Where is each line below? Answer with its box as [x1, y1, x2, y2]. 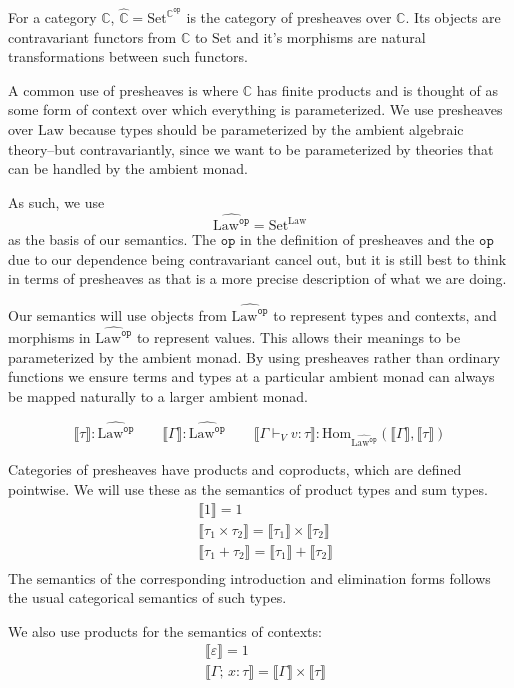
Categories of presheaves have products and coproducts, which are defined [8, 459, 462, 480]
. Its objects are [405, 7, 501, 28]
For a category [8, 7, 97, 28]
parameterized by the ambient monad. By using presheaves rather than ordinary [8, 346, 501, 367]
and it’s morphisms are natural [236, 26, 426, 47]
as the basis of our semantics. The [8, 229, 217, 250]
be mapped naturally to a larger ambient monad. [8, 385, 308, 406]
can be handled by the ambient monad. [8, 158, 248, 179]
